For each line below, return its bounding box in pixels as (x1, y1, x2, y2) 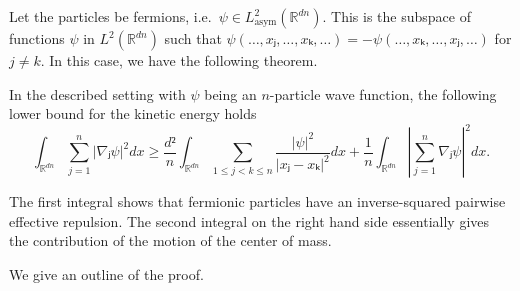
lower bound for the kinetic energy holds (9, 103, 257, 124)
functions (9, 28, 65, 48)
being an (204, 83, 257, 104)
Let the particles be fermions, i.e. (9, 6, 212, 26)
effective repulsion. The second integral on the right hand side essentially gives (9, 210, 490, 231)
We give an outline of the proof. (9, 264, 204, 285)
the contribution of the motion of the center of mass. (9, 230, 332, 251)
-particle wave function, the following (269, 83, 497, 104)
